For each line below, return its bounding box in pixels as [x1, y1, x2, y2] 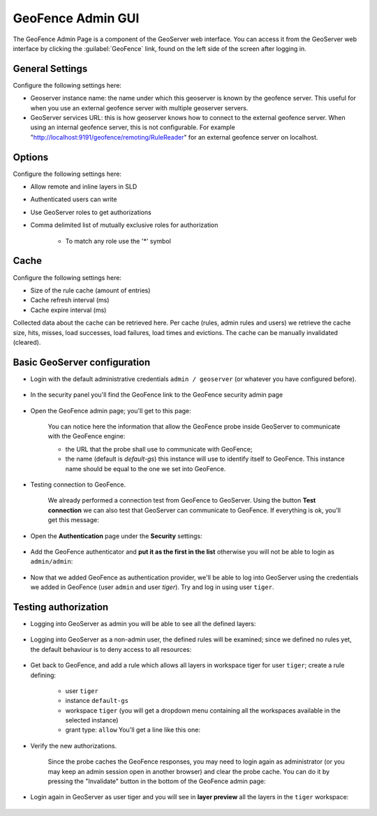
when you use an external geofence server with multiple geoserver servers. [30, 103, 249, 112]
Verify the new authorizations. [30, 741, 117, 750]
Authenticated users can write [30, 195, 117, 204]
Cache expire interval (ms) [30, 306, 107, 314]
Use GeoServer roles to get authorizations [30, 208, 151, 216]
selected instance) [65, 716, 119, 725]
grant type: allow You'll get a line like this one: [65, 726, 200, 734]
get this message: [47, 516, 99, 524]
